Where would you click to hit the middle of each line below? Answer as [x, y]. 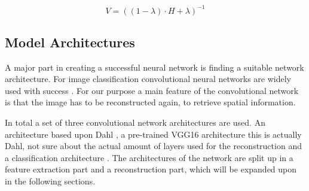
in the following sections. [50, 181]
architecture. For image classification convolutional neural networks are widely [148, 79]
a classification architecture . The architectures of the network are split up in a [149, 157]
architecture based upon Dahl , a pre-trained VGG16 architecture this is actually [153, 134]
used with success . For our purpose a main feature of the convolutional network [152, 90]
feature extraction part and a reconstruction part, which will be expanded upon [151, 169]
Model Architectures [70, 42]
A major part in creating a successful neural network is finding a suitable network [154, 67]
